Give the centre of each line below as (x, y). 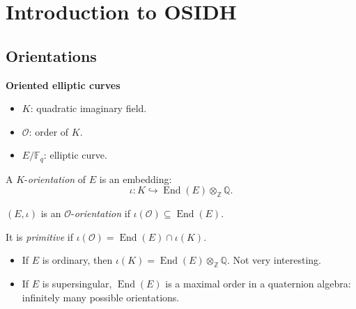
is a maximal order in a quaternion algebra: (258, 284)
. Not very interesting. (274, 260)
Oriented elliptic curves (63, 85)
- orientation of (55, 179)
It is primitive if (40, 236)
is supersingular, (77, 284)
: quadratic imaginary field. (88, 108)
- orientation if (101, 213)
